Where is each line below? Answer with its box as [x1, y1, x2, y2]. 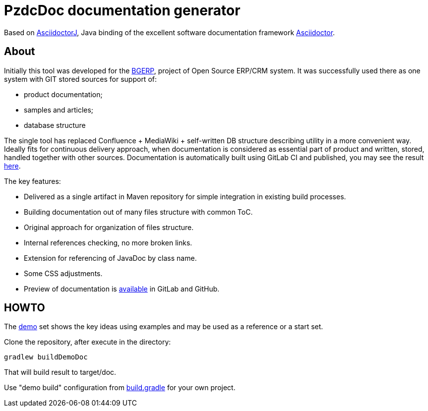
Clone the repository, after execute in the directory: [4, 338, 171, 347]
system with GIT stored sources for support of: [4, 74, 157, 83]
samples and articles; [24, 105, 94, 114]
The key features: [4, 176, 61, 185]
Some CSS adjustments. [24, 269, 103, 278]
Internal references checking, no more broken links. [24, 238, 192, 247]
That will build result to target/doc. [4, 368, 117, 377]
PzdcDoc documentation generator [4, 2, 241, 19]
